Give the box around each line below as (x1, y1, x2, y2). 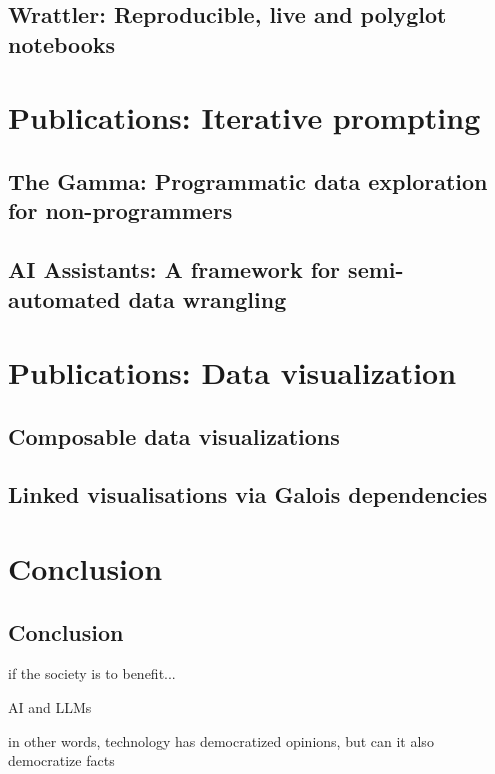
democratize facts (8, 750, 115, 771)
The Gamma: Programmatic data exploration (8, 165, 488, 196)
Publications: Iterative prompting (8, 97, 481, 138)
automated (8, 283, 121, 314)
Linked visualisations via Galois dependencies (8, 479, 488, 510)
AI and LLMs (8, 697, 92, 717)
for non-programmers (8, 195, 233, 226)
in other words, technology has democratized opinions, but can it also (8, 730, 434, 751)
